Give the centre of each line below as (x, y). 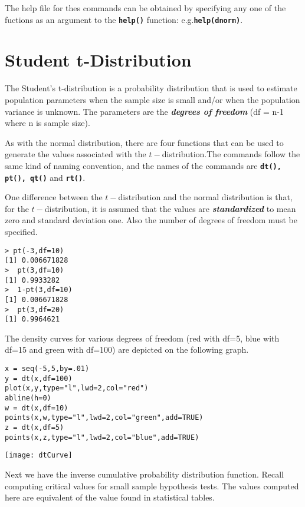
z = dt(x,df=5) (35, 428)
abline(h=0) (28, 398)
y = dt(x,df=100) (39, 378)
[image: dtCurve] (39, 455)
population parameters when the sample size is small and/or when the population (152, 99)
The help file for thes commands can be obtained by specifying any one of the (145, 8)
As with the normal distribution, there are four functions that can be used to (144, 142)
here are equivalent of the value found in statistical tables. (110, 497)
